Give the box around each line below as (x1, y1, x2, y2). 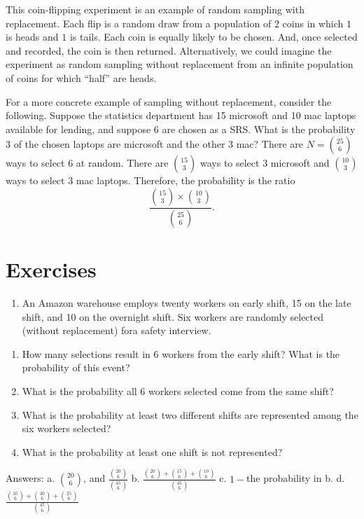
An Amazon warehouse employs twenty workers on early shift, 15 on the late (22, 295, 351, 310)
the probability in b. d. (246, 471, 345, 485)
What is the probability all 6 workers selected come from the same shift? (22, 383, 334, 398)
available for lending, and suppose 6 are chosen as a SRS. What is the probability (6, 121, 356, 136)
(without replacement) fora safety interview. (22, 323, 211, 338)
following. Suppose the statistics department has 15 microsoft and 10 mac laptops (6, 108, 356, 123)
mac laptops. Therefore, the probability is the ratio (76, 173, 295, 188)
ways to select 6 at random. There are (6, 155, 169, 170)
